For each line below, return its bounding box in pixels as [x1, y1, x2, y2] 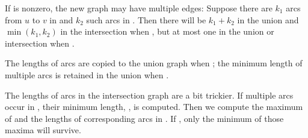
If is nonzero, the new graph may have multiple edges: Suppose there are [5, 2, 273, 14]
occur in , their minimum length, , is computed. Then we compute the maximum [5, 100, 303, 113]
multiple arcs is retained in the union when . [5, 68, 169, 81]
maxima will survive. [5, 124, 81, 136]
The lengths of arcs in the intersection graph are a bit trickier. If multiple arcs [5, 88, 294, 101]
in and [49, 13, 73, 26]
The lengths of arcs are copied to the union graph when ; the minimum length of [5, 57, 303, 69]
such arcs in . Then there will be [86, 13, 206, 26]
